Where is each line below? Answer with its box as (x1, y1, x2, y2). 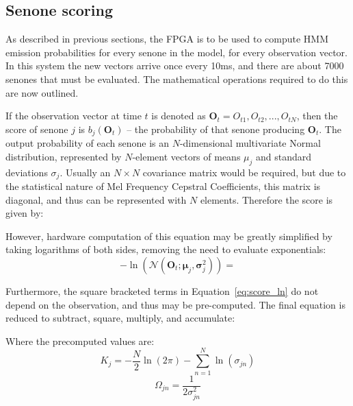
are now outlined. (5, 85, 79, 99)
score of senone (5, 121, 68, 136)
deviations (5, 165, 48, 179)
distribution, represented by (5, 149, 122, 163)
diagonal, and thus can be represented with (5, 192, 187, 206)
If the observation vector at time (5, 108, 142, 123)
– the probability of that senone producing (127, 121, 305, 136)
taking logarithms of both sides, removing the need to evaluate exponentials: (5, 242, 326, 256)
